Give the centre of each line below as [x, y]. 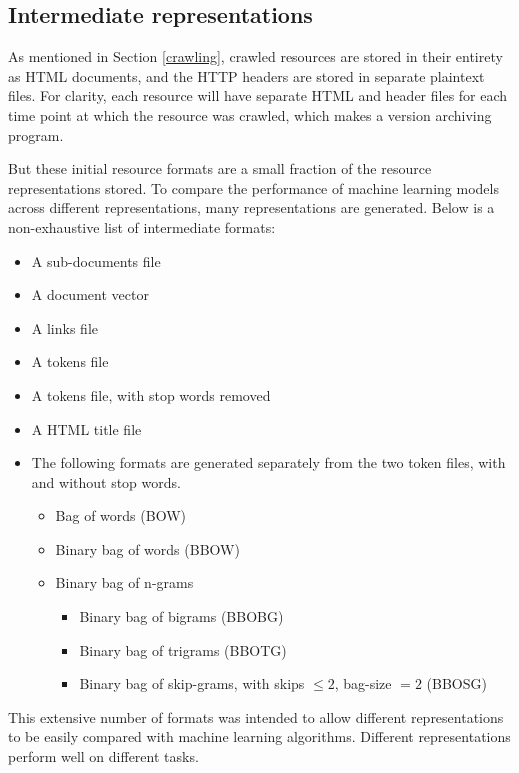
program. [36, 134]
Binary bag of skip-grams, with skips [192, 683]
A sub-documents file [96, 260]
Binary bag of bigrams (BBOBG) [181, 616]
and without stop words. [106, 481]
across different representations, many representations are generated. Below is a [251, 207]
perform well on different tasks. [103, 756]
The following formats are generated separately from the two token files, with [268, 462]
